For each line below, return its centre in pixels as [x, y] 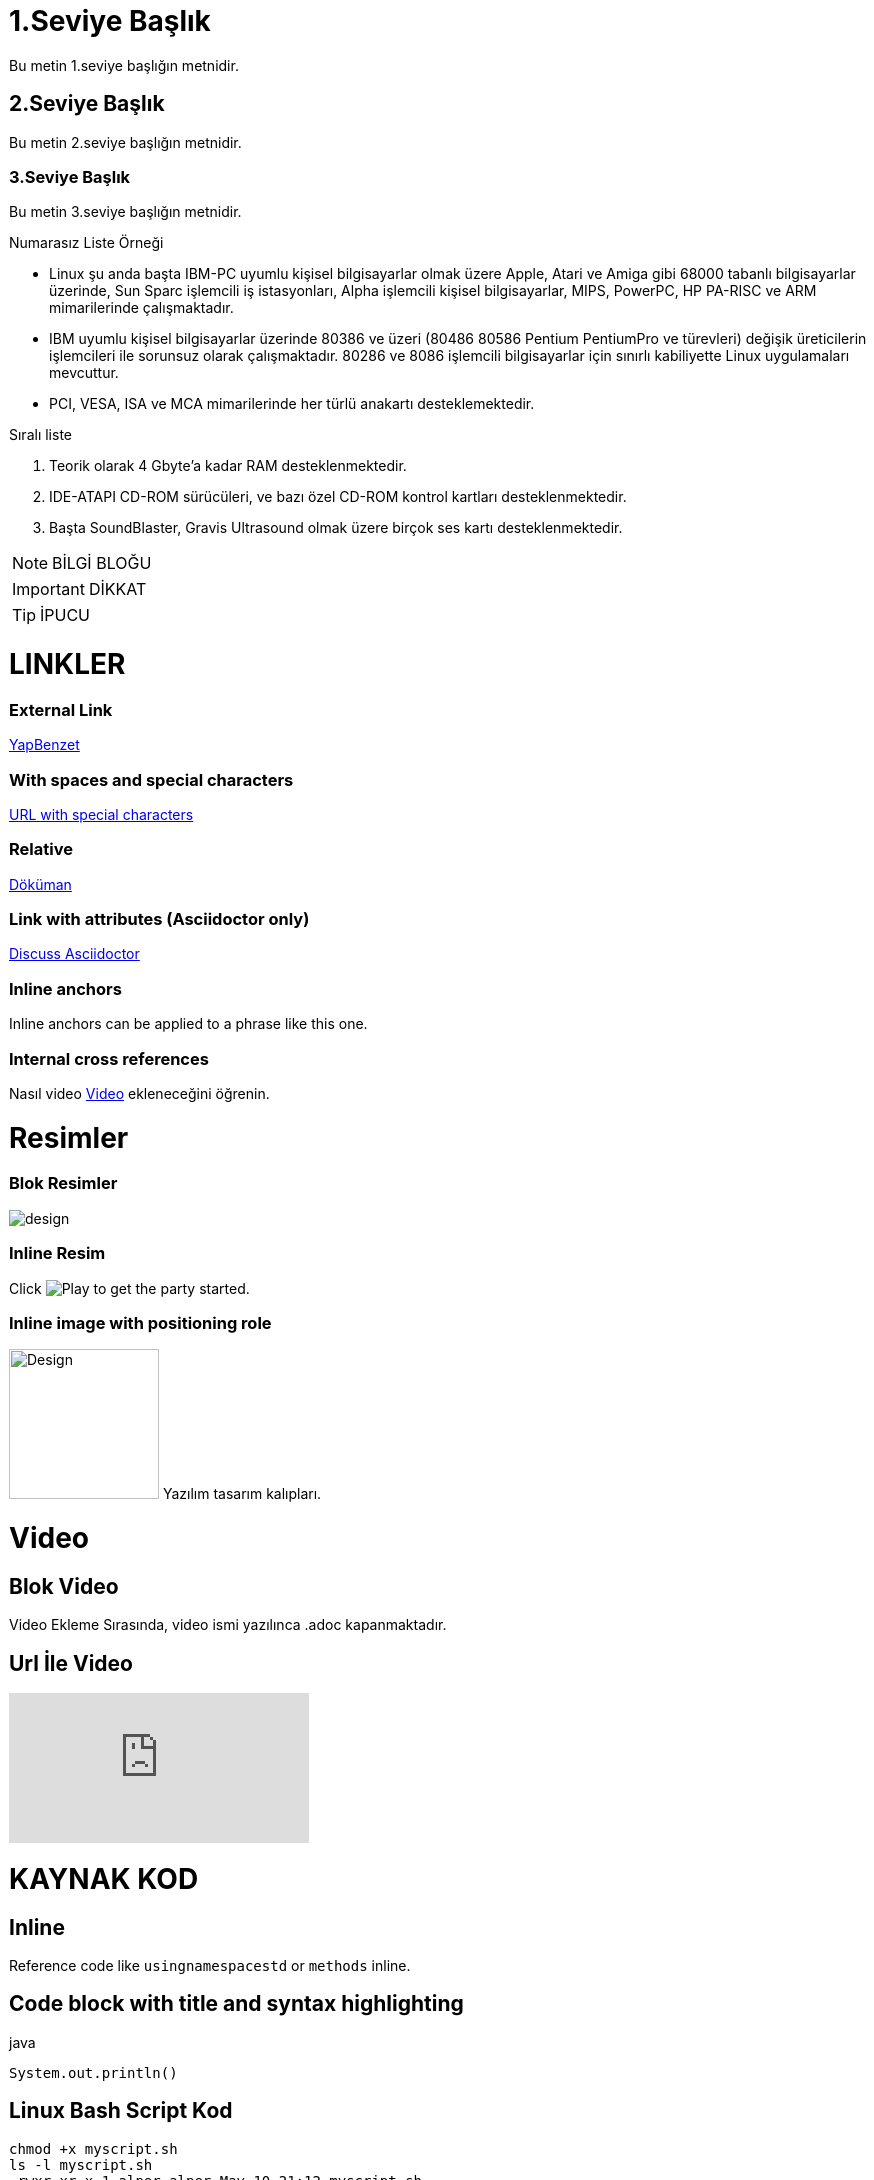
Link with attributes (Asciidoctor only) [159, 919]
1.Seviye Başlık [110, 21]
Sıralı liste [40, 435]
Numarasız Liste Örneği [86, 243]
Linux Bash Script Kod [121, 2111]
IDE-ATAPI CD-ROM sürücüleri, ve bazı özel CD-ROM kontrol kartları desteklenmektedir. [338, 497]
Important [48, 589]
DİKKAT [117, 589]
